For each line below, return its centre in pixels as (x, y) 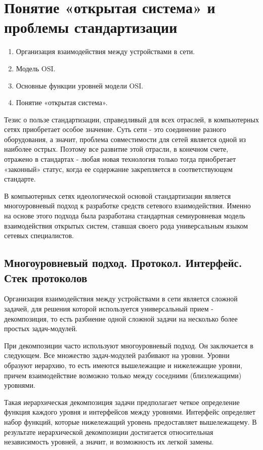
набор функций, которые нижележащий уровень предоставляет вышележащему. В (130, 421)
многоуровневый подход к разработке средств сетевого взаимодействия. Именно (127, 206)
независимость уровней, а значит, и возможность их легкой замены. (109, 442)
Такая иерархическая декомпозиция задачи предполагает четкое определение (122, 402)
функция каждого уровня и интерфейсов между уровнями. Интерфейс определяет (130, 412)
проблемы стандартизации (91, 27)
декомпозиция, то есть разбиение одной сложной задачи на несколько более (121, 318)
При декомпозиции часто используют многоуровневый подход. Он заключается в (129, 345)
